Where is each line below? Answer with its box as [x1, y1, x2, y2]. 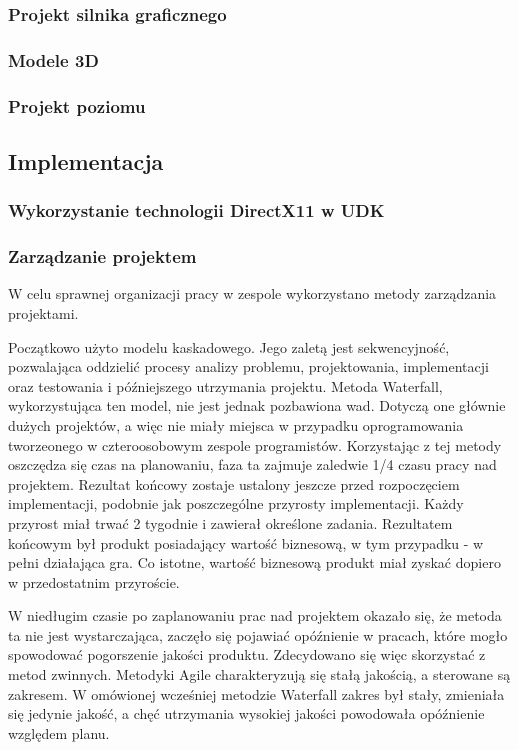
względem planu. [8, 722, 110, 743]
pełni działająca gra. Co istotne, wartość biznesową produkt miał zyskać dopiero [8, 552, 501, 573]
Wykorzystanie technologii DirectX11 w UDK [8, 198, 385, 223]
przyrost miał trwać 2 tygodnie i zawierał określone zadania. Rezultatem [8, 512, 453, 533]
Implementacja [8, 145, 164, 176]
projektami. [8, 302, 79, 323]
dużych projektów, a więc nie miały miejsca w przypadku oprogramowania [8, 414, 464, 435]
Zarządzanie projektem [8, 244, 197, 269]
